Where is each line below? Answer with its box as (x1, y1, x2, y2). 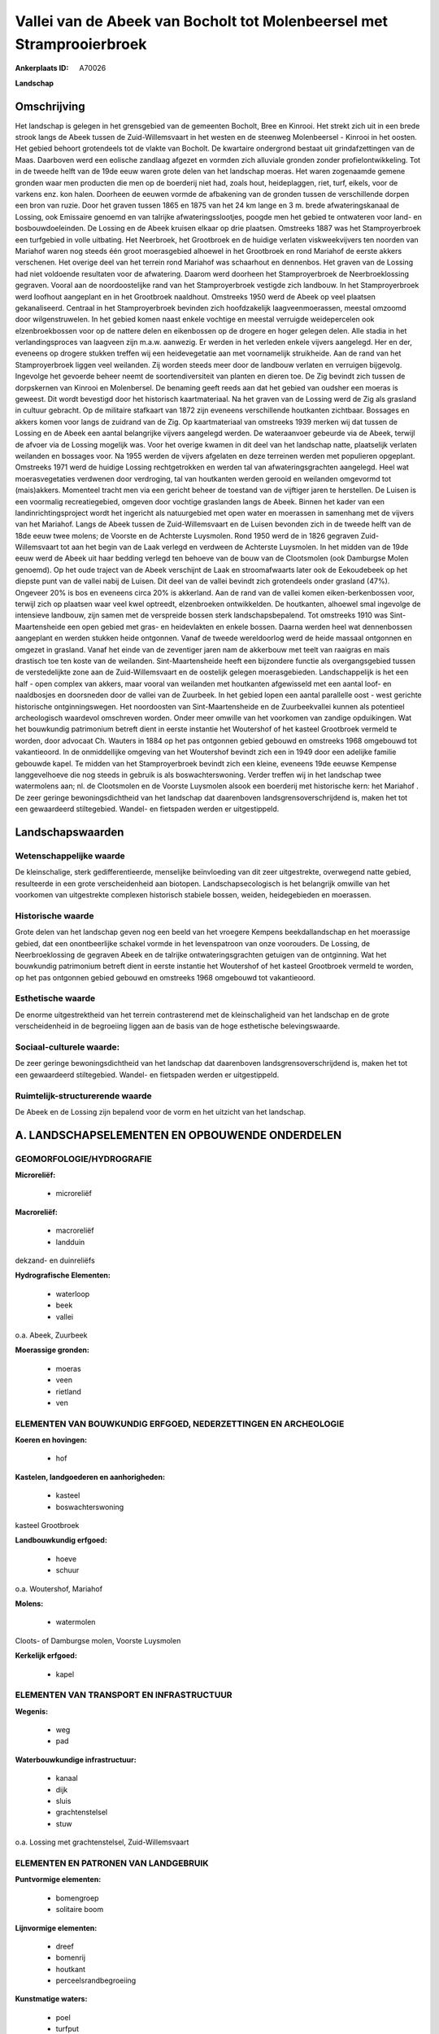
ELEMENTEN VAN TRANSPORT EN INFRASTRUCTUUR (15, 1689, 233, 1700)
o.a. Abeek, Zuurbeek (15, 1330, 88, 1340)
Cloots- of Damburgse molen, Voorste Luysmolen (15, 1635, 181, 1645)
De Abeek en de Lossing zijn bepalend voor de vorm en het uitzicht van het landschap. (15, 1106, 306, 1116)
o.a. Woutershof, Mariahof (15, 1583, 103, 1594)
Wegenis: (15, 1706, 49, 1716)
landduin (55, 1237, 85, 1246)
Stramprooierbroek (15, 35, 147, 53)
